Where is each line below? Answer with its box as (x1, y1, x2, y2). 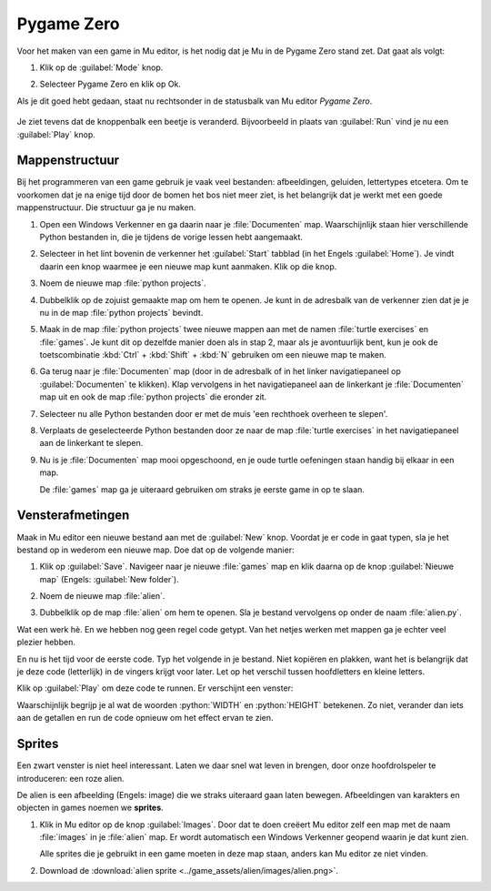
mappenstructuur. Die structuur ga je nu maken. (16, 202, 196, 213)
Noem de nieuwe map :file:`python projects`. (39, 278, 206, 289)
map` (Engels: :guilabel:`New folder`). (39, 573, 179, 584)
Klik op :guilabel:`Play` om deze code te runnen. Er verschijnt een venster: (16, 683, 294, 694)
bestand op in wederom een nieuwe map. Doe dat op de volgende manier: (16, 544, 295, 555)
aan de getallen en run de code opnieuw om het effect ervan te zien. (16, 713, 274, 724)
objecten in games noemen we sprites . (16, 802, 164, 814)
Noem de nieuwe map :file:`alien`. (39, 591, 165, 602)
